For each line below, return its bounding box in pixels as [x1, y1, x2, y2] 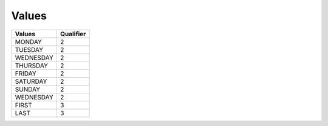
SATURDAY [15, 77, 47, 86]
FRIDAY [15, 69, 36, 78]
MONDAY [15, 37, 43, 46]
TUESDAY [15, 45, 44, 54]
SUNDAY [15, 85, 41, 93]
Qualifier [60, 30, 86, 38]
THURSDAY [15, 61, 49, 69]
